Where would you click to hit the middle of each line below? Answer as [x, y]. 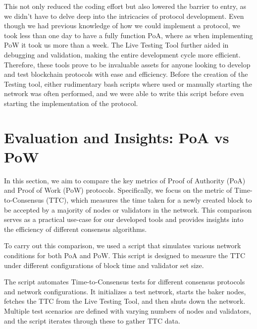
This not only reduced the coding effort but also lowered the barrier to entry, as [125, 6]
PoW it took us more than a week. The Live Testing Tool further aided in [116, 45]
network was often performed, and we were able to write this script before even [124, 93]
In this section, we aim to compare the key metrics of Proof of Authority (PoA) [125, 180]
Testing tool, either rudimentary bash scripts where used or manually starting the [128, 83]
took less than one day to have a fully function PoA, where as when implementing [128, 35]
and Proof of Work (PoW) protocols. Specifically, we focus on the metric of [118, 190]
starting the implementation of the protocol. [71, 103]
